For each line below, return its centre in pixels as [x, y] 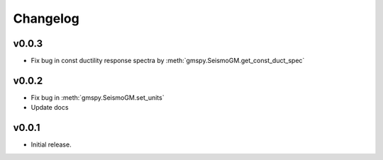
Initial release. [51, 144]
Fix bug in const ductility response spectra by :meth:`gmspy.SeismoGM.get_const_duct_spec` [168, 61]
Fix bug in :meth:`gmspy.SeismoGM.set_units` [98, 97]
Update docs [50, 108]
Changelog [46, 18]
